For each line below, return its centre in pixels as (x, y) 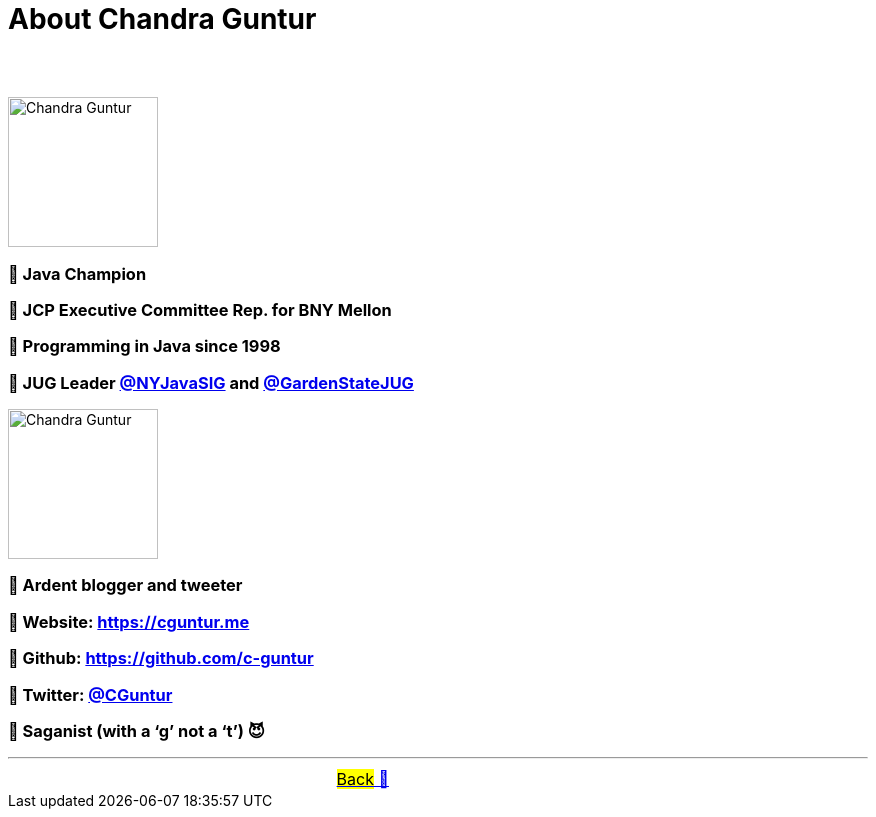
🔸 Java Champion (77, 273)
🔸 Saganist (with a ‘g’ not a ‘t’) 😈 (136, 730)
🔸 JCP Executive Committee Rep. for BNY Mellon (200, 309)
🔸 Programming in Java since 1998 (144, 346)
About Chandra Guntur (162, 19)
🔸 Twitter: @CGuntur (90, 694)
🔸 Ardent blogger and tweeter (125, 585)
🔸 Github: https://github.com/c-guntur (161, 658)
